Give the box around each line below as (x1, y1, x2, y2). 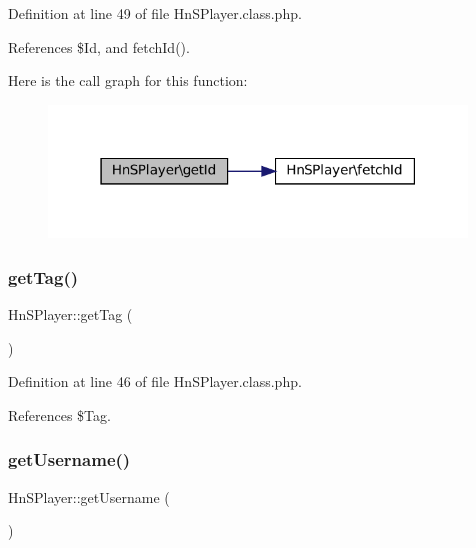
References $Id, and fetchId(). (8, 36, 190, 57)
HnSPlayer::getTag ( (8, 304, 133, 325)
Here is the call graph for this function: (8, 70, 248, 91)
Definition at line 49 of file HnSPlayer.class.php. (8, 3, 302, 23)
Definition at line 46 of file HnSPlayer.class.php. (8, 371, 302, 392)
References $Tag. (8, 404, 111, 425)
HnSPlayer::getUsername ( (8, 486, 170, 507)
